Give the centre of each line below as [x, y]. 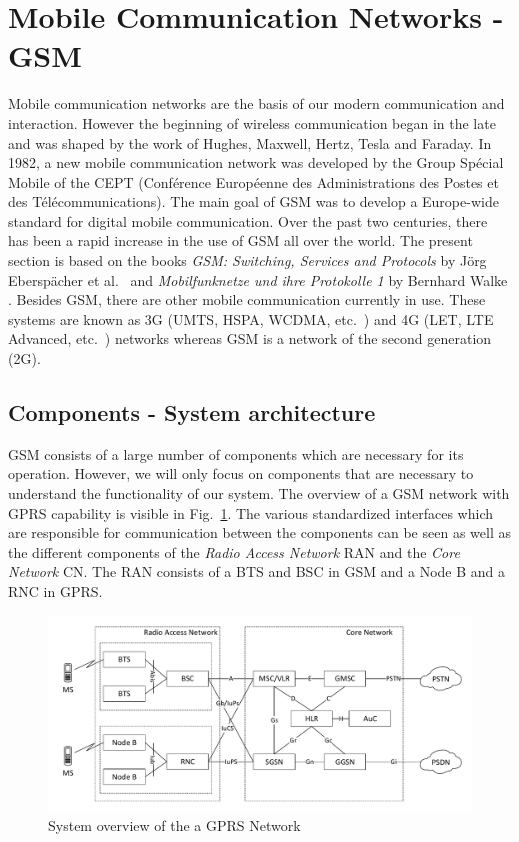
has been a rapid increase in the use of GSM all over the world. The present [240, 240]
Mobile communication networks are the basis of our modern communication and [256, 103]
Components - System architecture [192, 412]
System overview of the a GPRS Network [174, 825]
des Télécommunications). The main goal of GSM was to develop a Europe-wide [253, 201]
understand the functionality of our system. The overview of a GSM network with [259, 493]
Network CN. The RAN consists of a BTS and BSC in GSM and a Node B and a [257, 571]
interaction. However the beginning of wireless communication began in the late [252, 122]
